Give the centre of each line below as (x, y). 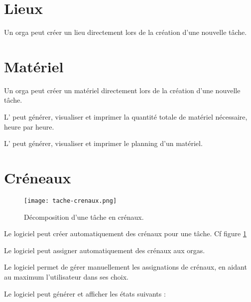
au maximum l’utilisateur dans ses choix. (66, 276)
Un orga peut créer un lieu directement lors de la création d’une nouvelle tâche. (125, 32)
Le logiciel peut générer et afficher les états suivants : (85, 293)
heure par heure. (29, 126)
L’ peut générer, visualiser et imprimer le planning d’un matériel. (103, 143)
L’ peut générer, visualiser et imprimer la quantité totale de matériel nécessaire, (126, 117)
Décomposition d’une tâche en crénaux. (84, 217)
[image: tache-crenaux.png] (70, 201)
